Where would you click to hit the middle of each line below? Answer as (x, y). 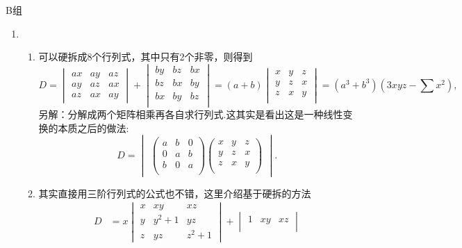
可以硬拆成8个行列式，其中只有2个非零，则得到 (146, 57)
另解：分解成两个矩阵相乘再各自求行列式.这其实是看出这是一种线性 (191, 114)
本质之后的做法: (93, 127)
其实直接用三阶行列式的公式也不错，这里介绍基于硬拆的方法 (175, 193)
